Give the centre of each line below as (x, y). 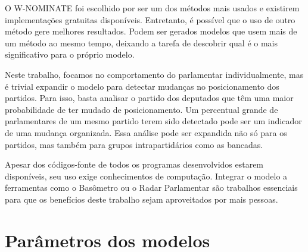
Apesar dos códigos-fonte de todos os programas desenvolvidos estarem (134, 164)
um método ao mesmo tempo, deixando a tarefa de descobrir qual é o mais (141, 42)
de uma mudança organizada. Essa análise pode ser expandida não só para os (146, 132)
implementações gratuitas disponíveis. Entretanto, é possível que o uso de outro (150, 19)
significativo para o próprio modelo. (70, 54)
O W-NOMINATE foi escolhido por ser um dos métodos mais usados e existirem (152, 8)
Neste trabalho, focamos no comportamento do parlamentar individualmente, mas (154, 74)
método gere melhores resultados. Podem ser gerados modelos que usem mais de (151, 31)
